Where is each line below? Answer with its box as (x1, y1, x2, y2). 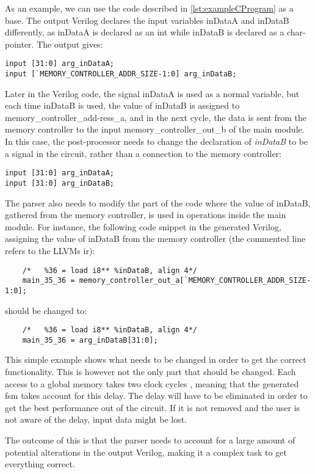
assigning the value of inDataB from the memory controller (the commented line (5, 232, 306, 245)
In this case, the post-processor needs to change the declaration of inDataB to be (5, 135, 308, 148)
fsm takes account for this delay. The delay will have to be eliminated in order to (5, 389, 308, 402)
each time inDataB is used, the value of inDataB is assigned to (5, 99, 240, 112)
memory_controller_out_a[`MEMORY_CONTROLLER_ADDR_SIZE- (79, 276, 311, 285)
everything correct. (5, 458, 75, 470)
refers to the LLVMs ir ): (5, 244, 95, 257)
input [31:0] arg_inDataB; (5, 178, 114, 188)
